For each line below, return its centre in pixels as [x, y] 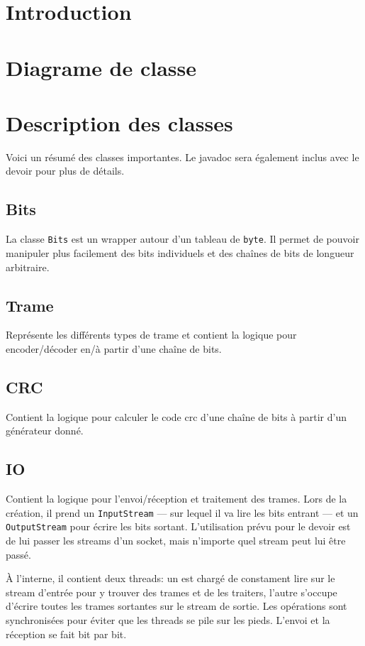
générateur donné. [45, 431]
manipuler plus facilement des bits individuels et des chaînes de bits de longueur [180, 252]
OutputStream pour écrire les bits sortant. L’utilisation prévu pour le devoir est [178, 526]
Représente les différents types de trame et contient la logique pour [151, 335]
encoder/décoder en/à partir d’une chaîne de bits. [114, 348]
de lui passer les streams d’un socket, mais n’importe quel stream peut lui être [176, 540]
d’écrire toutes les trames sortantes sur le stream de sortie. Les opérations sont [176, 606]
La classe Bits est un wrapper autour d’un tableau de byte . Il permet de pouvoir [182, 239]
